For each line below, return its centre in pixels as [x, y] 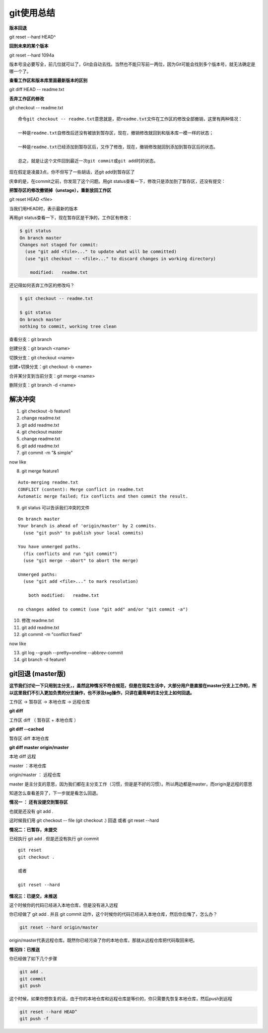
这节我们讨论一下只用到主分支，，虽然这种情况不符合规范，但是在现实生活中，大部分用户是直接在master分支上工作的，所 [133, 686]
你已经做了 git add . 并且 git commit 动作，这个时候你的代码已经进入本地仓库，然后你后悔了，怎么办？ [113, 914]
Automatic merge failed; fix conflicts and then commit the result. [103, 496]
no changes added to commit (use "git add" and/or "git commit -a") [103, 609]
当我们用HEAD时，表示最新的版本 [43, 208]
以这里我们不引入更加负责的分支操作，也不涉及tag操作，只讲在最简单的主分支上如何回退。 [102, 693]
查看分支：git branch [31, 339]
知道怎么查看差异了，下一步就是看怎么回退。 [55, 793]
